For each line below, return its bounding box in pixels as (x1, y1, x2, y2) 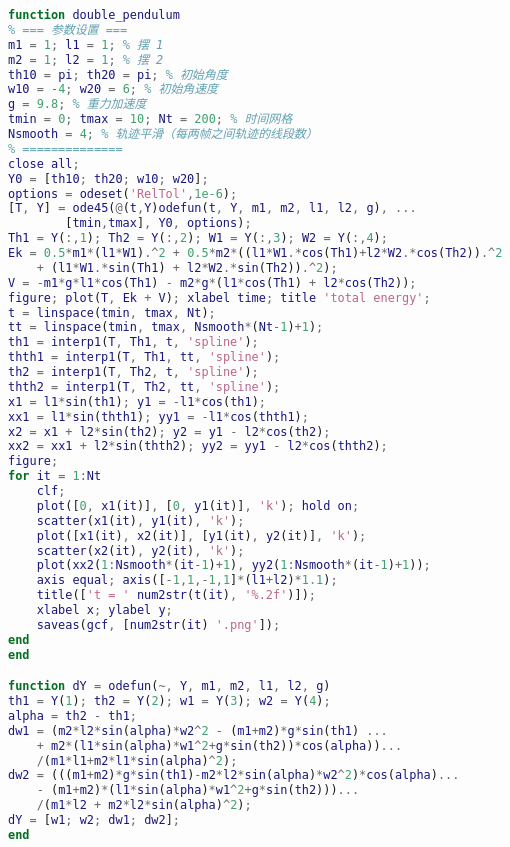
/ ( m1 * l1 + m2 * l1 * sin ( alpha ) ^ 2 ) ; (36, 753, 238, 768)
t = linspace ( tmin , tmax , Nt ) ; (8, 305, 216, 320)
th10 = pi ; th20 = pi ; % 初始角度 (8, 67, 228, 82)
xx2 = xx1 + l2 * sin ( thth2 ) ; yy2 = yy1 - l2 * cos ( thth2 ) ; (8, 439, 388, 454)
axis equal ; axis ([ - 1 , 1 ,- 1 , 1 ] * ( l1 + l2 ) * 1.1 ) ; (36, 573, 338, 588)
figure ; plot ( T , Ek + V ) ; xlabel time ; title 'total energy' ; (8, 290, 431, 305)
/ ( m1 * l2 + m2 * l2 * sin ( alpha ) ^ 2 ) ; (36, 798, 252, 813)
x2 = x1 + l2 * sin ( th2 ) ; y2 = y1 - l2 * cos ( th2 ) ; (8, 424, 331, 439)
